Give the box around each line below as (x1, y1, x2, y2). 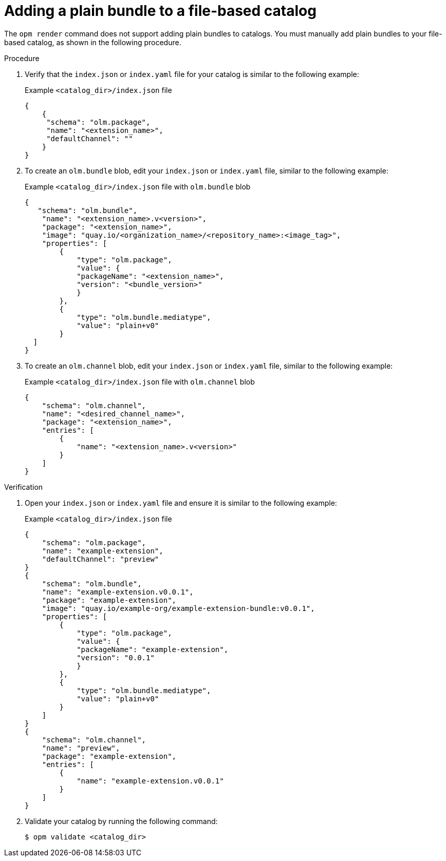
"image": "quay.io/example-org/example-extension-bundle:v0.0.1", (42, 604, 315, 613)
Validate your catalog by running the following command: (25, 816, 218, 826)
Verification (4, 482, 43, 491)
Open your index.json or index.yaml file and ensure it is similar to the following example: (25, 498, 337, 507)
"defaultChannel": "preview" (42, 554, 159, 563)
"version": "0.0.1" (77, 653, 155, 662)
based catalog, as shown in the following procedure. (4, 37, 181, 47)
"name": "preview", (42, 743, 120, 752)
